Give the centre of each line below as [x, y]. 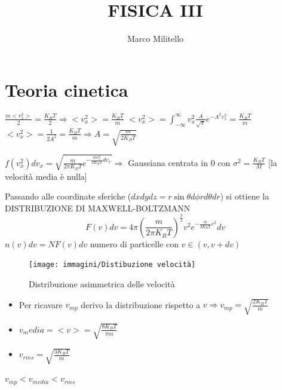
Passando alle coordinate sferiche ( [68, 196]
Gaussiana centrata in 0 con [179, 162]
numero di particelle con [134, 243]
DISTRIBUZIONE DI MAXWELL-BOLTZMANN [98, 208]
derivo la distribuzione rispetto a [141, 304]
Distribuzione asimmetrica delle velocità [102, 284]
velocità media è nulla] [46, 176]
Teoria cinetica [67, 89]
